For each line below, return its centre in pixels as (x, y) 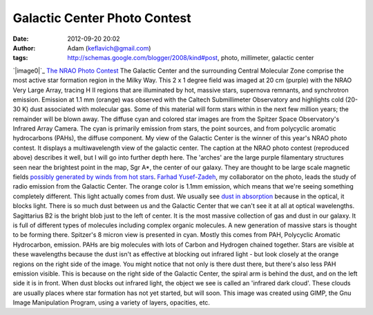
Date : (21, 39)
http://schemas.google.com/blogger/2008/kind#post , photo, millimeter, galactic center (191, 58)
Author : (24, 48)
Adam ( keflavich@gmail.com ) (109, 48)
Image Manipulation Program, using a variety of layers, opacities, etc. (112, 303)
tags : (20, 58)
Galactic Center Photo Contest (102, 18)
